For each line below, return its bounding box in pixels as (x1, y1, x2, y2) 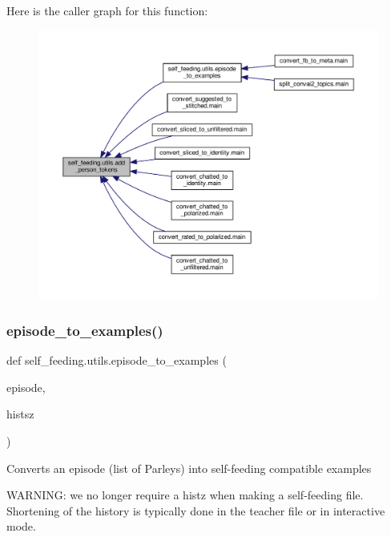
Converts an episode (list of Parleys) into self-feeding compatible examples (6, 459, 372, 476)
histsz (6, 406, 34, 422)
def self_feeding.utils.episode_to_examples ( (6, 352, 227, 369)
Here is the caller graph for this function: (6, 2, 208, 18)
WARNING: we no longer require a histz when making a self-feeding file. (6, 487, 364, 503)
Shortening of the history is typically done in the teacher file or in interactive (6, 502, 385, 519)
